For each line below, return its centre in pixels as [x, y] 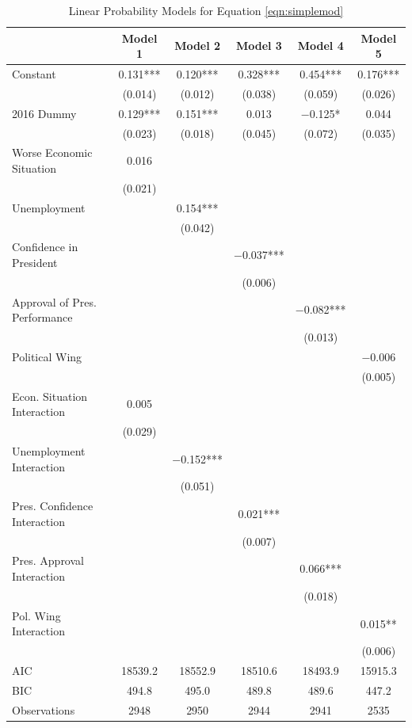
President [35, 262]
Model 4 [320, 46]
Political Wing [47, 356]
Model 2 [198, 46]
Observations [44, 709]
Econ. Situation [50, 396]
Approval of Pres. [54, 301]
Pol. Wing [36, 615]
